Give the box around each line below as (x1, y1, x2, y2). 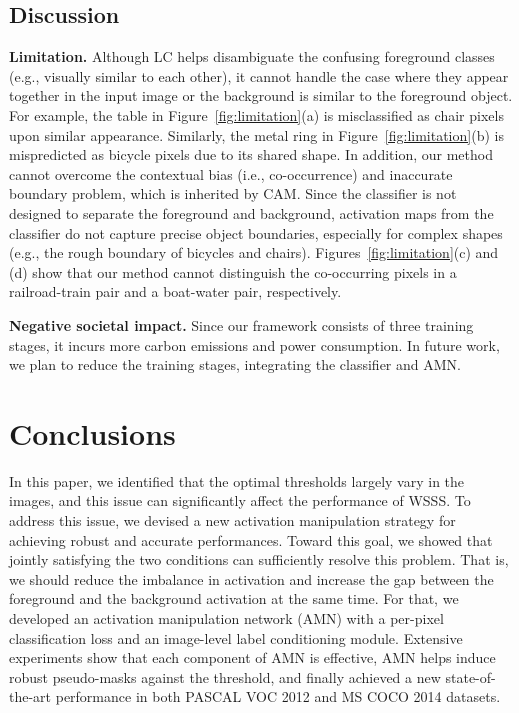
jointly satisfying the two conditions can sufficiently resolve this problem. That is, (9, 549, 509, 570)
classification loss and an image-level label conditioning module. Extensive (9, 627, 463, 648)
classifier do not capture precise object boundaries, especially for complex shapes (9, 222, 503, 243)
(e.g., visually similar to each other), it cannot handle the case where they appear (9, 65, 509, 86)
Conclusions (9, 412, 176, 453)
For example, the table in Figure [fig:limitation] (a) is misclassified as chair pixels (9, 104, 504, 125)
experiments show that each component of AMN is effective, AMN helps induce (9, 647, 496, 668)
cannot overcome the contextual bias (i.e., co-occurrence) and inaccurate (9, 163, 453, 184)
